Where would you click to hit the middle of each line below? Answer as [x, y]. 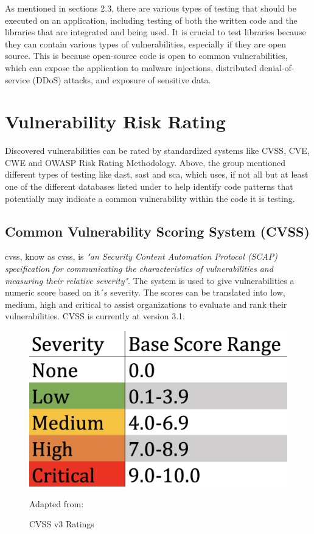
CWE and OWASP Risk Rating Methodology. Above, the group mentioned [145, 162]
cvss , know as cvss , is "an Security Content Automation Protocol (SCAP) [141, 256]
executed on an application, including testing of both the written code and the [151, 20]
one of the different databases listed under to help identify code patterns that [149, 186]
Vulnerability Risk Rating [115, 121]
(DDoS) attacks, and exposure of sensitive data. [122, 79]
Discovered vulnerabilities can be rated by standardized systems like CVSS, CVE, [157, 151]
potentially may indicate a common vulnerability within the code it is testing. [150, 198]
